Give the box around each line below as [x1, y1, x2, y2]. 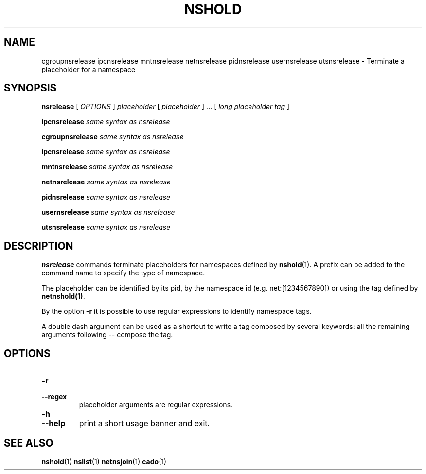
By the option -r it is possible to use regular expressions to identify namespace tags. [41, 307, 312, 316]
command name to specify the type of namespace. [41, 269, 205, 277]
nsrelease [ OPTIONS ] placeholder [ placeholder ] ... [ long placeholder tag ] [41, 102, 290, 111]
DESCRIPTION [4, 239, 73, 252]
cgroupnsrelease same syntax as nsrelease [41, 132, 184, 141]
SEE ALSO [4, 437, 53, 449]
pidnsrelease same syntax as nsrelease [41, 193, 171, 201]
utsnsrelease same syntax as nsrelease [41, 223, 171, 232]
